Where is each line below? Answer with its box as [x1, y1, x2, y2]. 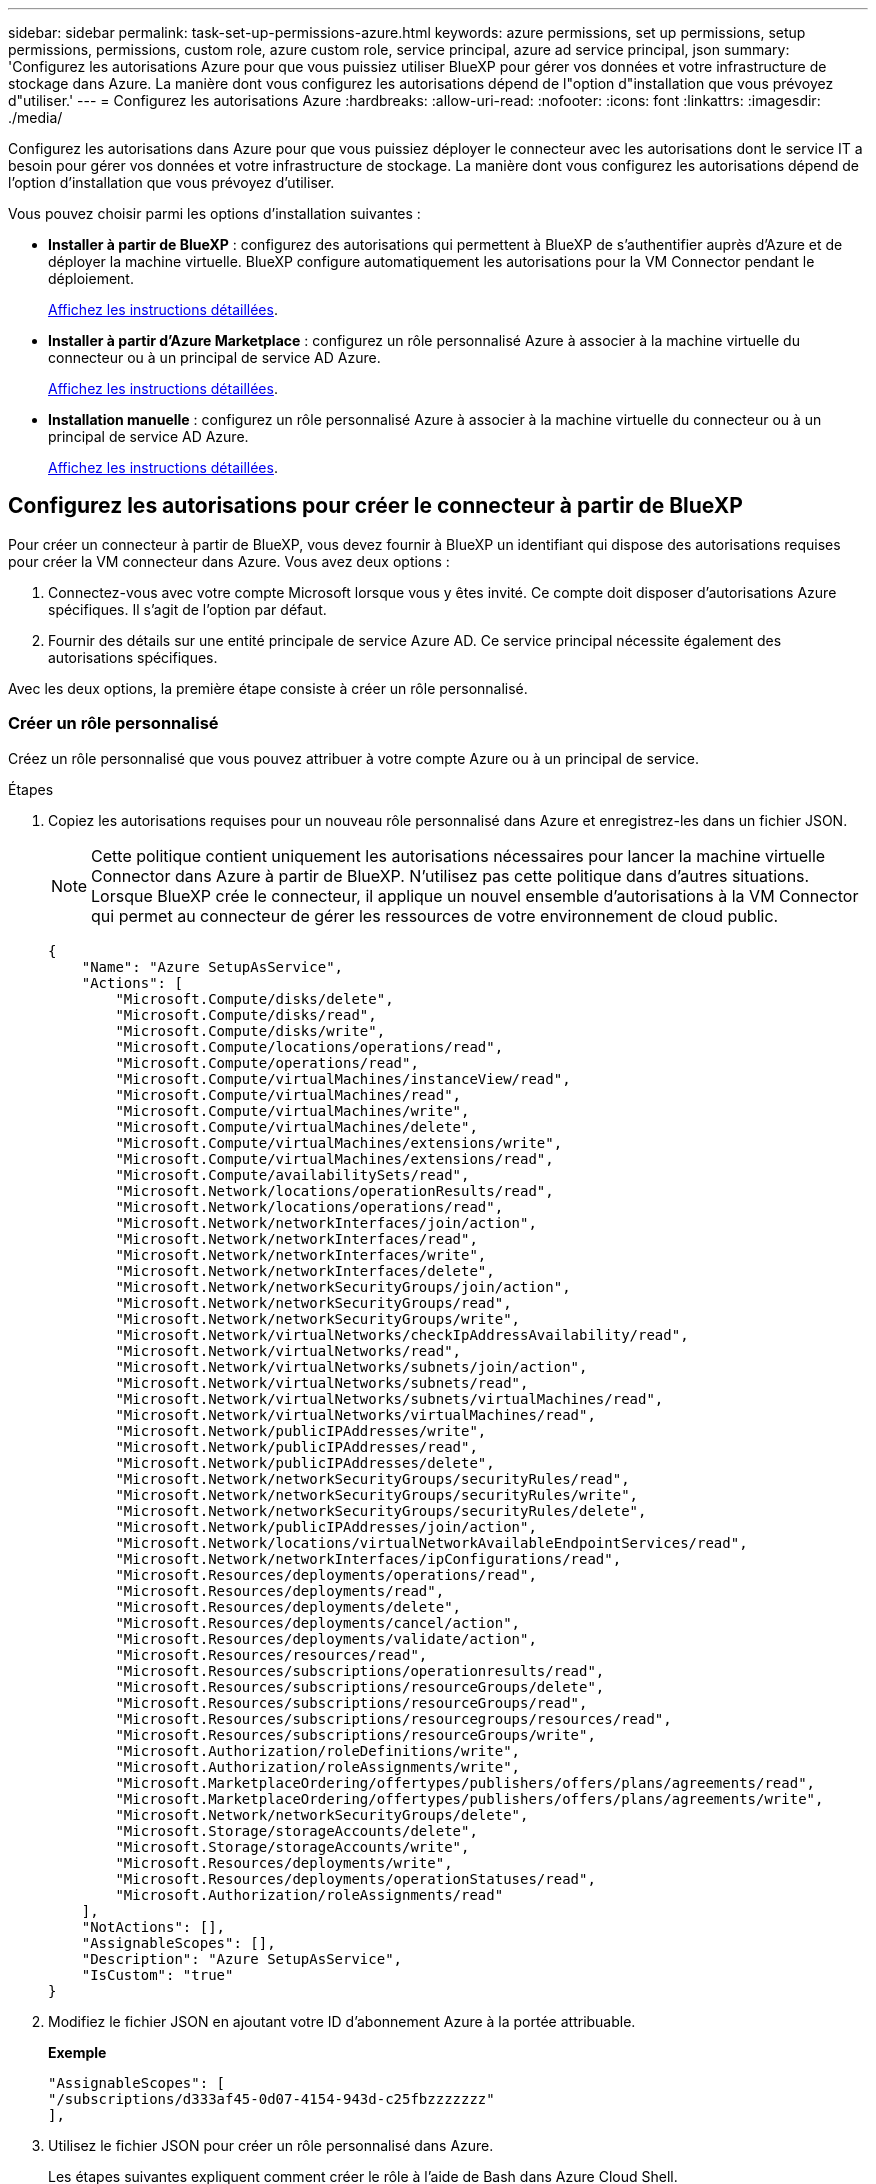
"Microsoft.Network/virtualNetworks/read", [115, 1342, 462, 1359]
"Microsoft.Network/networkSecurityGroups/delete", [115, 1806, 529, 1823]
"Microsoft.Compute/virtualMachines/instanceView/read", [115, 1070, 571, 1087]
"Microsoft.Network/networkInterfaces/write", [115, 1246, 487, 1263]
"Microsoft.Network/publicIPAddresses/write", [115, 1422, 487, 1439]
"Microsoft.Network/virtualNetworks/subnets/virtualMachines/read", [115, 1390, 664, 1407]
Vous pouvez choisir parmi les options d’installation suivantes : [8, 205, 421, 222]
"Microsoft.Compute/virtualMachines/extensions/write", [115, 1134, 563, 1151]
